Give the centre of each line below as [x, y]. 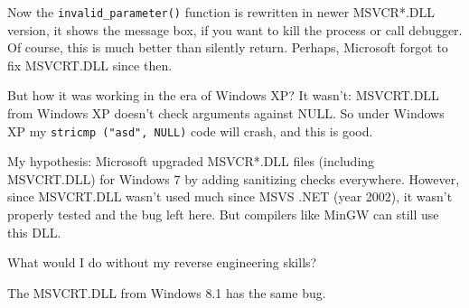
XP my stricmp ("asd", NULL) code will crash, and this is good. [190, 131]
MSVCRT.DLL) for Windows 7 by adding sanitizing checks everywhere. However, [234, 178]
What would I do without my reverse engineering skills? [162, 262]
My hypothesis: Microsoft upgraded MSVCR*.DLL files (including [191, 161]
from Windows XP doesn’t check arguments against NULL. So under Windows [226, 113]
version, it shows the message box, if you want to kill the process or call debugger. [235, 29]
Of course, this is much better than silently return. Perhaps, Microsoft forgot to [228, 47]
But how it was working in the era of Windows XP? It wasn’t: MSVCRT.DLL [223, 95]
